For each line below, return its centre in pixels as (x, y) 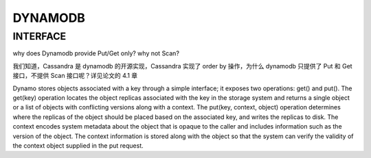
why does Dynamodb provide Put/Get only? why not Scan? (96, 53)
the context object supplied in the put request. (78, 145)
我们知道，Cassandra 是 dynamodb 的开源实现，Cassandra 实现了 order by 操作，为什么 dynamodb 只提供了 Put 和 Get (183, 66)
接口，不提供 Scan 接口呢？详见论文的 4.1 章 (75, 76)
